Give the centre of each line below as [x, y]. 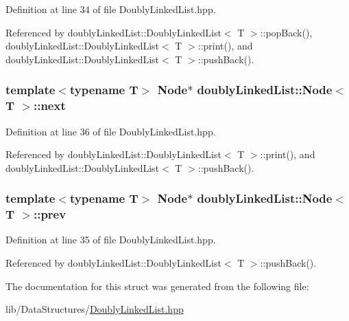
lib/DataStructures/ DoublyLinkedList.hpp [95, 309]
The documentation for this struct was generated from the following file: [157, 286]
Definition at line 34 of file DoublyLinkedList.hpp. [111, 9]
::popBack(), [286, 32]
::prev [50, 214]
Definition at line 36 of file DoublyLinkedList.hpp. [111, 131]
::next [49, 106]
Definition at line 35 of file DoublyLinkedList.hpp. [111, 240]
